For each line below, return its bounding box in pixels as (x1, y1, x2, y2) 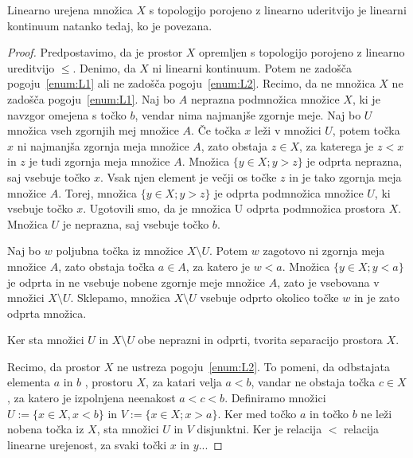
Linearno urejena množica (7, 2, 133, 18)
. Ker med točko (217, 405, 297, 421)
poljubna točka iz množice (56, 242, 184, 259)
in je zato (353, 289, 400, 306)
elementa (7, 374, 51, 390)
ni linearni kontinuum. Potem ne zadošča (152, 59, 352, 76)
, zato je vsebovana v (277, 273, 380, 290)
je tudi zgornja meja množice (29, 153, 170, 170)
